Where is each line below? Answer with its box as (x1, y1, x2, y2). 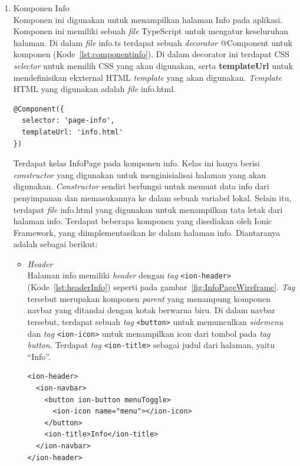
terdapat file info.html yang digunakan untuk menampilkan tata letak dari (13, 203, 283, 215)
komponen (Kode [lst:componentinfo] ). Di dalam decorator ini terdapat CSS (13, 48, 290, 60)
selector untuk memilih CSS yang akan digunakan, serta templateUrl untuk (13, 59, 294, 71)
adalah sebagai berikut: (13, 238, 98, 250)
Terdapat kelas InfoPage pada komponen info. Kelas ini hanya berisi (13, 157, 261, 169)
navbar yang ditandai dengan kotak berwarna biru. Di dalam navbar (27, 304, 276, 316)
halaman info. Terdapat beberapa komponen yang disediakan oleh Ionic (13, 215, 272, 227)
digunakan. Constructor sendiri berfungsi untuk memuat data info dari (13, 180, 269, 192)
